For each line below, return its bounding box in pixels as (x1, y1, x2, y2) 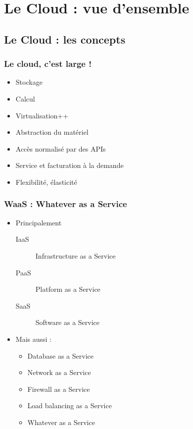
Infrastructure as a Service (35, 250, 116, 261)
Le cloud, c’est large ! (4, 57, 92, 70)
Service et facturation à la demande (15, 160, 124, 170)
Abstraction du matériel (15, 127, 89, 137)
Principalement (15, 217, 62, 227)
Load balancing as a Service (27, 400, 112, 411)
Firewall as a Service (27, 383, 90, 394)
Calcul (15, 93, 35, 104)
